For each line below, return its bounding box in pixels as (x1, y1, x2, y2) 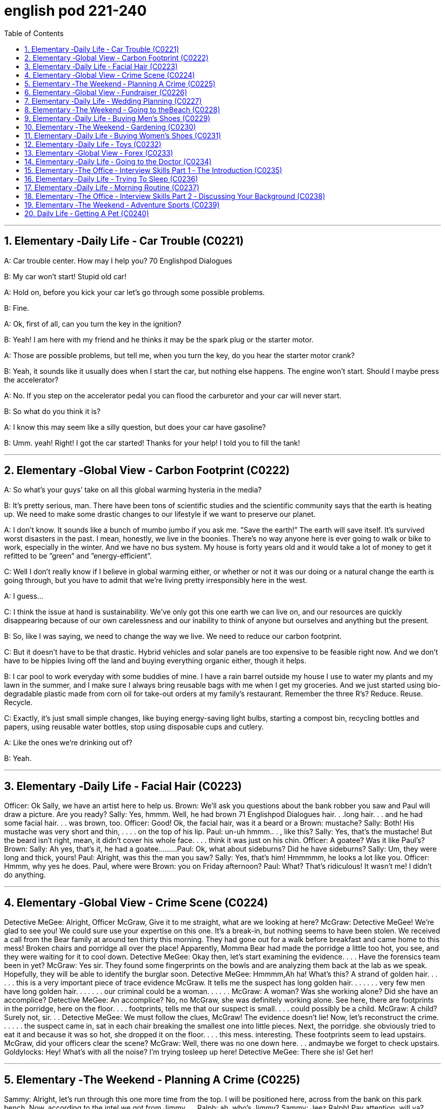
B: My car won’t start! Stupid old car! (4, 272, 126, 281)
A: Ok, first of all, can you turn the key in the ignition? (4, 319, 181, 328)
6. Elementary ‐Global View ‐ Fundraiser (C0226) (24, 87, 187, 97)
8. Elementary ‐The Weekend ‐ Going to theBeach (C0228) (24, 105, 220, 114)
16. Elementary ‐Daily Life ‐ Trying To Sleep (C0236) (24, 174, 198, 183)
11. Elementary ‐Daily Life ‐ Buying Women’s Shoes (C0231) (24, 131, 221, 140)
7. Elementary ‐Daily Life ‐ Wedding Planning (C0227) (24, 96, 202, 105)
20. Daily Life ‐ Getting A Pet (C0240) (24, 209, 149, 218)
